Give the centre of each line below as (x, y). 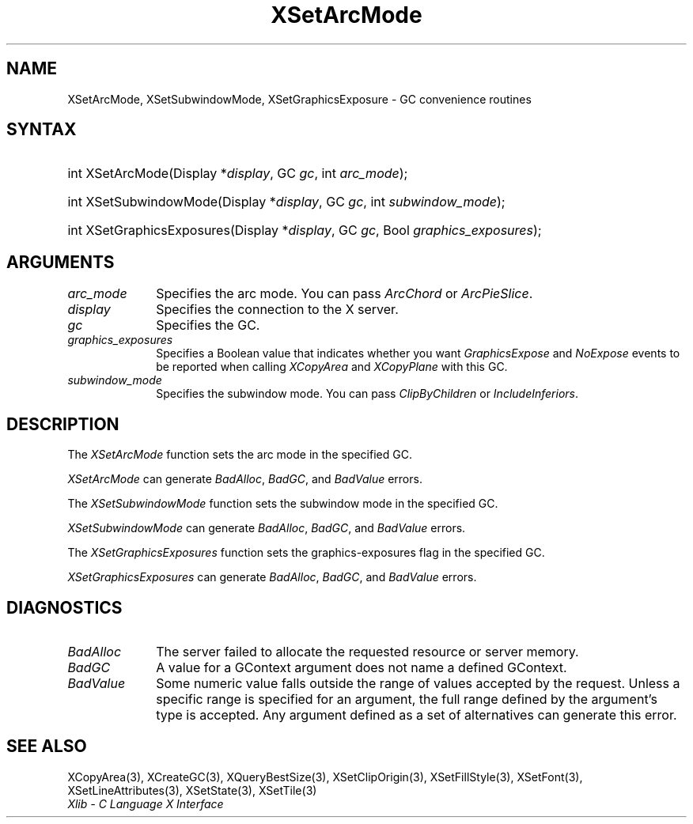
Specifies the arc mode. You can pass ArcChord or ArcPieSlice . (345, 294)
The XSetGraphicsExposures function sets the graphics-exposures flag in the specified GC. (306, 553)
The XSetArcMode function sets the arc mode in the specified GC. (240, 455)
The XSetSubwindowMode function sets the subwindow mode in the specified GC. (283, 504)
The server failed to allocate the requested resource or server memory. (367, 651)
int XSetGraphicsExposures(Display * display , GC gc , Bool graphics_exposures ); (305, 231)
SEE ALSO (47, 747)
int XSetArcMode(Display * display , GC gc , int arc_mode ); (238, 174)
